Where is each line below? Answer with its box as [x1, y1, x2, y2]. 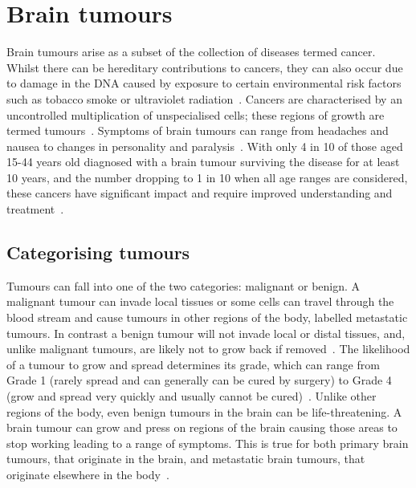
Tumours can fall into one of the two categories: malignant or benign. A [6, 277, 361, 294]
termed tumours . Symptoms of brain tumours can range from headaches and [6, 122, 389, 139]
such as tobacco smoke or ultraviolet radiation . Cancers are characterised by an [6, 90, 402, 107]
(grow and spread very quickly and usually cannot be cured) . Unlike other [6, 388, 377, 405]
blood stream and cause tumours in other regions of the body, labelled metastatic [6, 309, 408, 326]
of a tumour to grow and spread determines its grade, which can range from [6, 356, 380, 372]
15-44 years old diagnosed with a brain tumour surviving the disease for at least [6, 153, 400, 170]
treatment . [6, 201, 64, 218]
